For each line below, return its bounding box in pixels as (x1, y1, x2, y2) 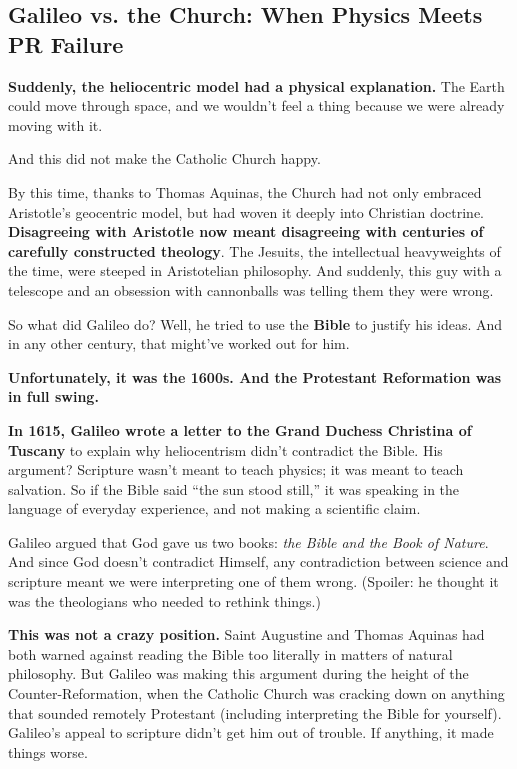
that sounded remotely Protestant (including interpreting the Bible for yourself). (8, 702, 502, 723)
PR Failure (8, 28, 124, 59)
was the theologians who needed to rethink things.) (8, 590, 321, 611)
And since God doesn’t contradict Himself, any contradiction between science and (8, 551, 509, 572)
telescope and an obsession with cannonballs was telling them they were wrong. (8, 279, 494, 300)
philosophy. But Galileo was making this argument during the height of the (8, 663, 469, 684)
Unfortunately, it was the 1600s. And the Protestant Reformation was (8, 366, 502, 387)
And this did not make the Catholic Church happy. (8, 148, 321, 169)
